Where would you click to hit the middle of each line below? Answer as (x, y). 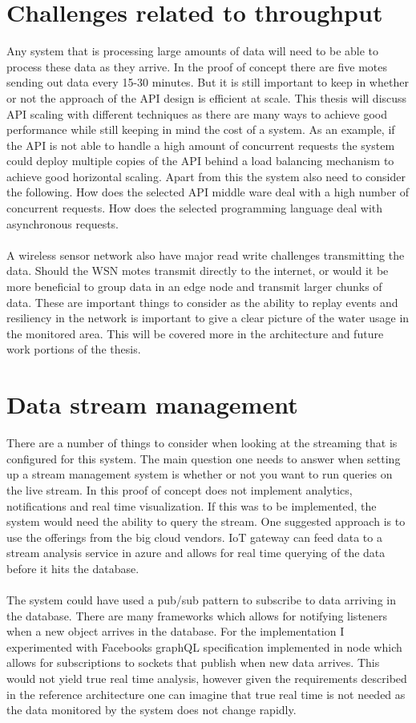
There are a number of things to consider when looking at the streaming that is (202, 443)
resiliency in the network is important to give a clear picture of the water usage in (208, 318)
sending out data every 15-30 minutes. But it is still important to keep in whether (208, 82)
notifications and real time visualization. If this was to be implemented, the (192, 505)
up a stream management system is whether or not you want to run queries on (200, 474)
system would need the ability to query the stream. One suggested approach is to (206, 521)
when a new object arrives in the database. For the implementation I (176, 631)
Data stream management (152, 404)
